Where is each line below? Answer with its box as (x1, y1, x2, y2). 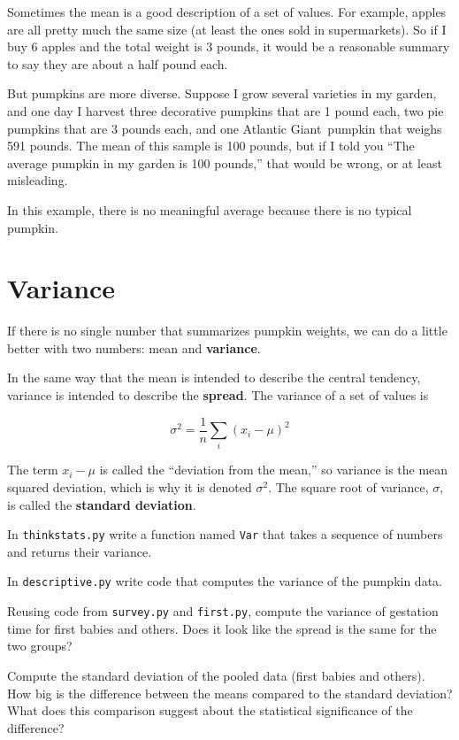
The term (7, 460, 58, 479)
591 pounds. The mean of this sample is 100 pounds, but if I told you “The (7, 136, 415, 155)
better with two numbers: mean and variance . (7, 338, 261, 357)
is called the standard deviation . (7, 495, 196, 513)
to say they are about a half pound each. (7, 54, 228, 73)
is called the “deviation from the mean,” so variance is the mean (99, 460, 448, 479)
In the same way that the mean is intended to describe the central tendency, (7, 368, 421, 387)
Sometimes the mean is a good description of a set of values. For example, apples (7, 3, 447, 20)
